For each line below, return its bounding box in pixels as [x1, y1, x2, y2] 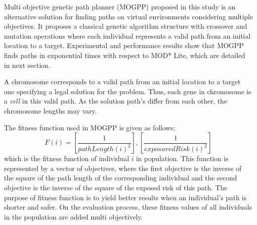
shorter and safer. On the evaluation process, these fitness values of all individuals [4, 202, 252, 212]
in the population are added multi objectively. [4, 211, 143, 222]
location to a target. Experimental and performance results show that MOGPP [4, 40, 244, 51]
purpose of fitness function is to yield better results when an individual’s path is [4, 192, 247, 202]
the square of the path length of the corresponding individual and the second [4, 172, 237, 183]
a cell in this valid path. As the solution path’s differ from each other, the [4, 96, 227, 106]
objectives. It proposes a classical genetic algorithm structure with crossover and [4, 21, 247, 31]
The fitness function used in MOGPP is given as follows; [4, 122, 175, 132]
